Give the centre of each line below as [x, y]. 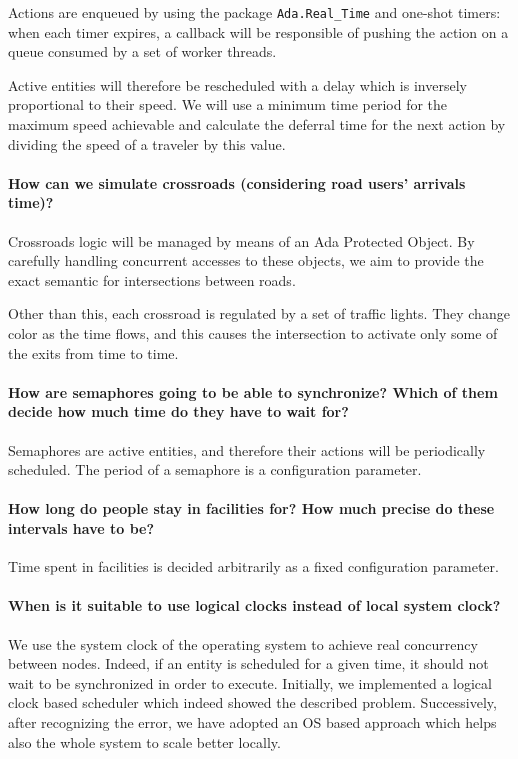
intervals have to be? [81, 527]
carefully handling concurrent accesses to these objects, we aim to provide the [246, 260]
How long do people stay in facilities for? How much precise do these [251, 508]
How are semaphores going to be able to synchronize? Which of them [253, 391]
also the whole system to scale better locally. [144, 741]
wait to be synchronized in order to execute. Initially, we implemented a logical [250, 682]
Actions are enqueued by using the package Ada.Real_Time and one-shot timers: [254, 12]
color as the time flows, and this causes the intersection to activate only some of [253, 332]
